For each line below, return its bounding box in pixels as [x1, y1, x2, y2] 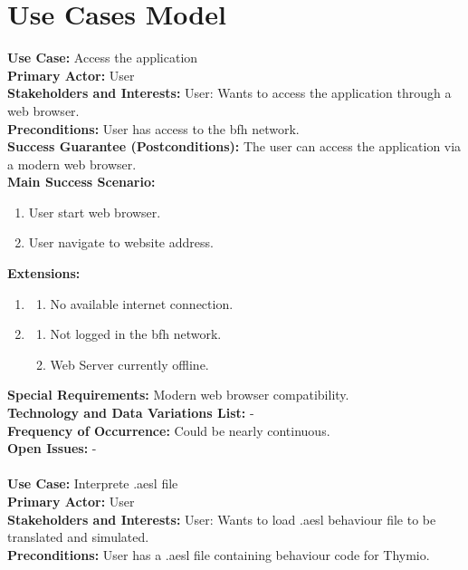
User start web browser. [28, 202, 161, 221]
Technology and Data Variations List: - [7, 403, 254, 422]
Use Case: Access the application [7, 48, 198, 67]
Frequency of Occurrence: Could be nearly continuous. [7, 420, 330, 440]
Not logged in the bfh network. [50, 324, 222, 343]
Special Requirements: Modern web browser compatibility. [7, 385, 349, 404]
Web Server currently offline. [50, 354, 209, 373]
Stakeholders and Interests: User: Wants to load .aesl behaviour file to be [7, 509, 436, 528]
